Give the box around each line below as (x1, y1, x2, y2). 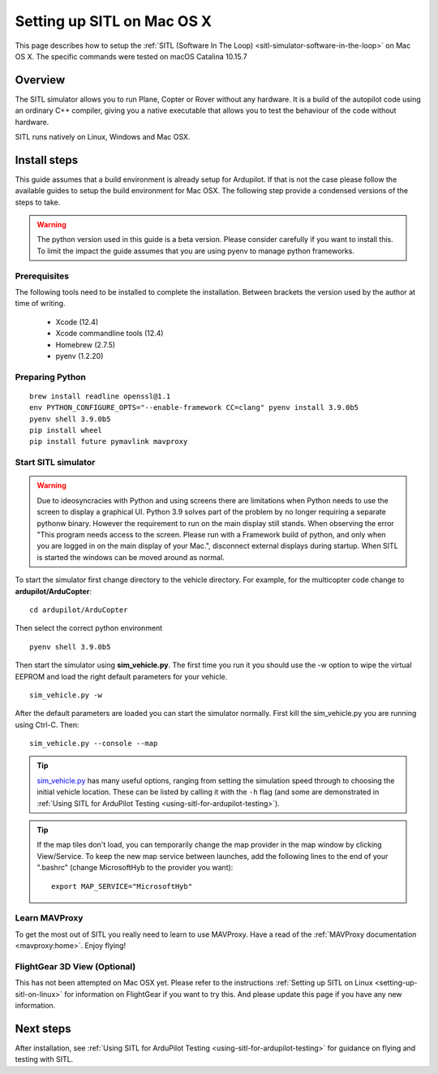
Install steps (15, 153, 79, 166)
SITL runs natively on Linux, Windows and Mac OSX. (15, 132, 191, 142)
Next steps (15, 1021, 71, 1035)
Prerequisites (15, 270, 69, 282)
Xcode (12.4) (55, 317, 99, 326)
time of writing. (15, 299, 66, 308)
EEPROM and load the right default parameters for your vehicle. (15, 671, 228, 681)
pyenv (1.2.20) (55, 351, 104, 360)
